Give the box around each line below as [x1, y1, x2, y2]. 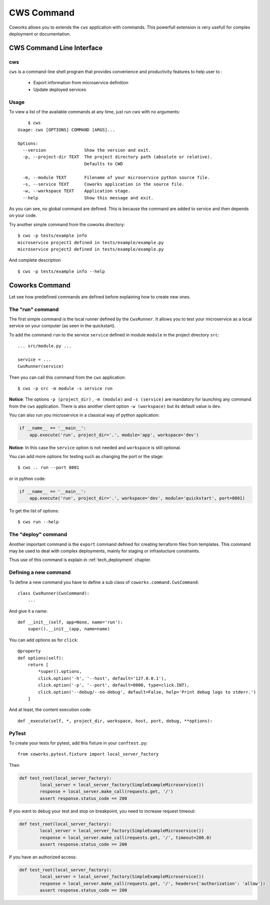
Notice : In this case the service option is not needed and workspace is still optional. [9, 444, 181, 450]
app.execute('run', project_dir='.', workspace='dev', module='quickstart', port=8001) [29, 496, 245, 501]
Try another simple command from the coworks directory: [9, 221, 125, 227]
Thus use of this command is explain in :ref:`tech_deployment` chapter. [9, 557, 151, 563]
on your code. [9, 213, 37, 218]
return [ [27, 662, 49, 668]
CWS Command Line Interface [9, 44, 103, 52]
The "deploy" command [9, 531, 68, 538]
